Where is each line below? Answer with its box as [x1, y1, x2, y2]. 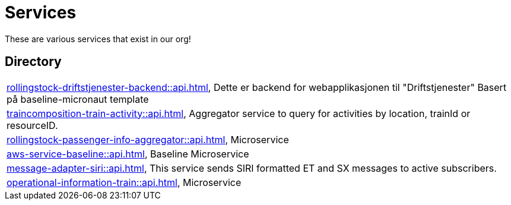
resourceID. [7, 119, 58, 131]
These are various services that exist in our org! [5, 33, 191, 44]
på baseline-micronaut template [7, 93, 149, 105]
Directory [5, 54, 62, 70]
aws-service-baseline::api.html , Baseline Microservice [7, 147, 249, 160]
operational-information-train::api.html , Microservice [7, 176, 242, 188]
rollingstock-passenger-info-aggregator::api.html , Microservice [7, 133, 289, 146]
